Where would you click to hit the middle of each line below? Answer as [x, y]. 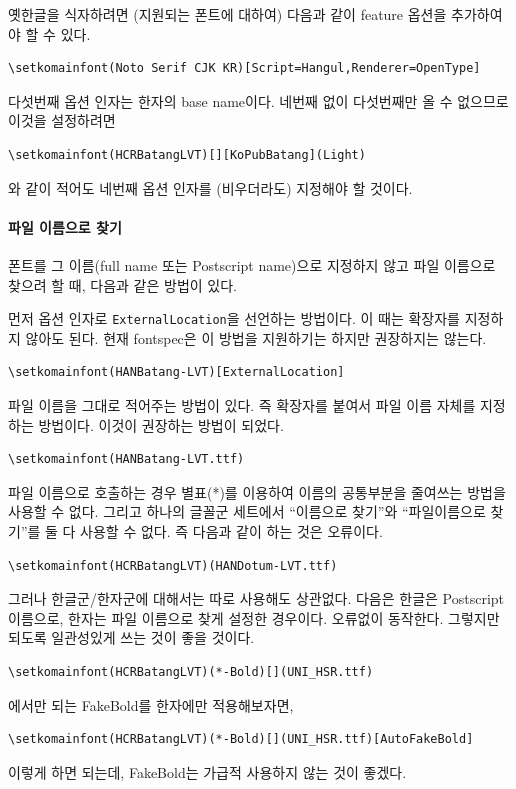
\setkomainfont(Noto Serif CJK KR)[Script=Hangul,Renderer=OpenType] [244, 68]
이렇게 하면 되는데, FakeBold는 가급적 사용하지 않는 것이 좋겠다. [207, 771]
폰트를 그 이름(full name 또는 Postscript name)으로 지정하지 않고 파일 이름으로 [252, 264]
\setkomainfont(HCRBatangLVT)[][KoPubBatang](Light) [187, 154]
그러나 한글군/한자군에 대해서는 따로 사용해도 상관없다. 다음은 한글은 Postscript [256, 598]
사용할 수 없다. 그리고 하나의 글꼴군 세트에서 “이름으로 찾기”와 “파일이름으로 [247, 511]
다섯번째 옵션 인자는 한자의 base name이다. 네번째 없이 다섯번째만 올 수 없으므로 [258, 100]
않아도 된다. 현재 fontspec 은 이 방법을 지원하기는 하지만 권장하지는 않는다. [256, 337]
